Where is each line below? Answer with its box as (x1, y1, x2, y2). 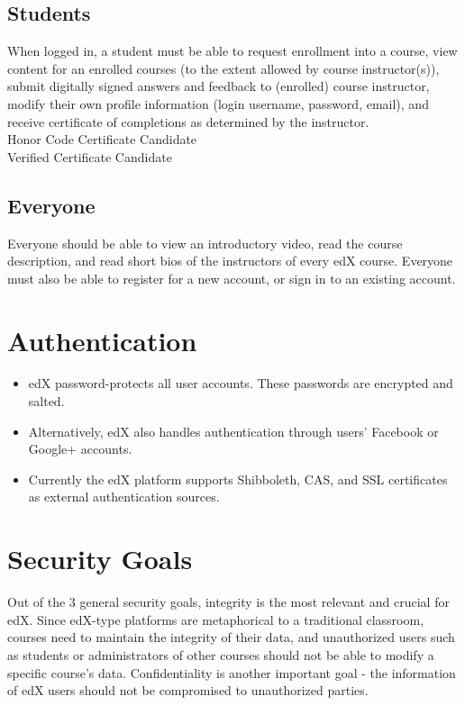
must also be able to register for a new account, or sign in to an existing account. (7, 268, 456, 287)
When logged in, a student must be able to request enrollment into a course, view (7, 41, 458, 60)
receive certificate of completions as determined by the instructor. (7, 112, 369, 131)
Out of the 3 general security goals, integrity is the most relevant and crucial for (7, 592, 450, 611)
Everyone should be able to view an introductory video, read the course (7, 233, 403, 252)
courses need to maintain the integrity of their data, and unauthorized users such (7, 628, 455, 646)
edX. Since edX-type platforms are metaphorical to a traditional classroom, (7, 610, 424, 628)
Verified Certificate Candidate (7, 147, 172, 166)
